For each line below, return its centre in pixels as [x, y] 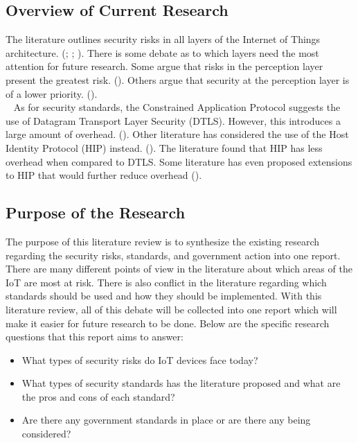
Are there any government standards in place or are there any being [166, 420]
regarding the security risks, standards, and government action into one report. [173, 255]
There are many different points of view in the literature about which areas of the [179, 269]
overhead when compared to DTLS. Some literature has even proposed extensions [179, 161]
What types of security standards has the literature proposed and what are [181, 383]
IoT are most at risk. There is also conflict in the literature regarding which [166, 282]
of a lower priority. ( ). [52, 93]
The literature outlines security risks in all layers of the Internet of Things [163, 39]
